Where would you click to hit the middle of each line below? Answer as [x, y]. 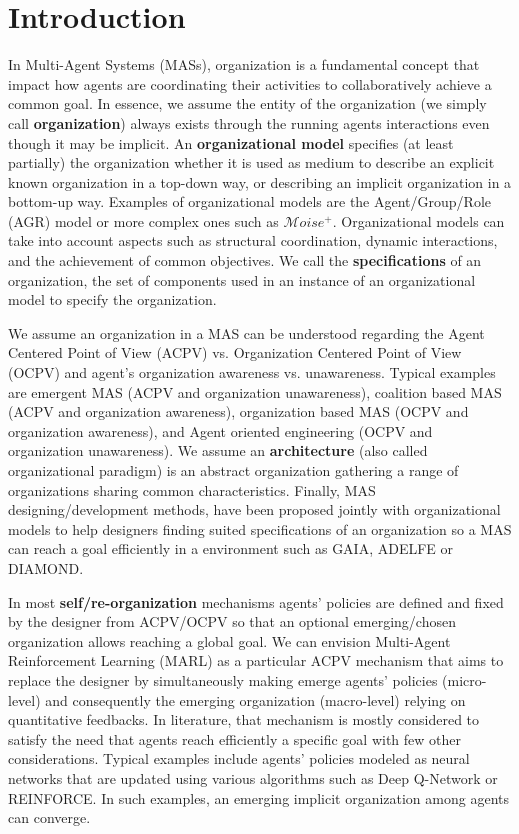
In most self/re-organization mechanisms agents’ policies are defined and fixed [256, 601]
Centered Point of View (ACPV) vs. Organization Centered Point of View [235, 352]
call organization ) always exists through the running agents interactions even [249, 122]
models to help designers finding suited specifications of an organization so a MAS [260, 528]
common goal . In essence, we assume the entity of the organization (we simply [247, 103]
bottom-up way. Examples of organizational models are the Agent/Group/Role [249, 201]
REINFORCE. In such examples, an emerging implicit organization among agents [258, 797]
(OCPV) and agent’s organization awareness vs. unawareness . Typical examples [252, 372]
